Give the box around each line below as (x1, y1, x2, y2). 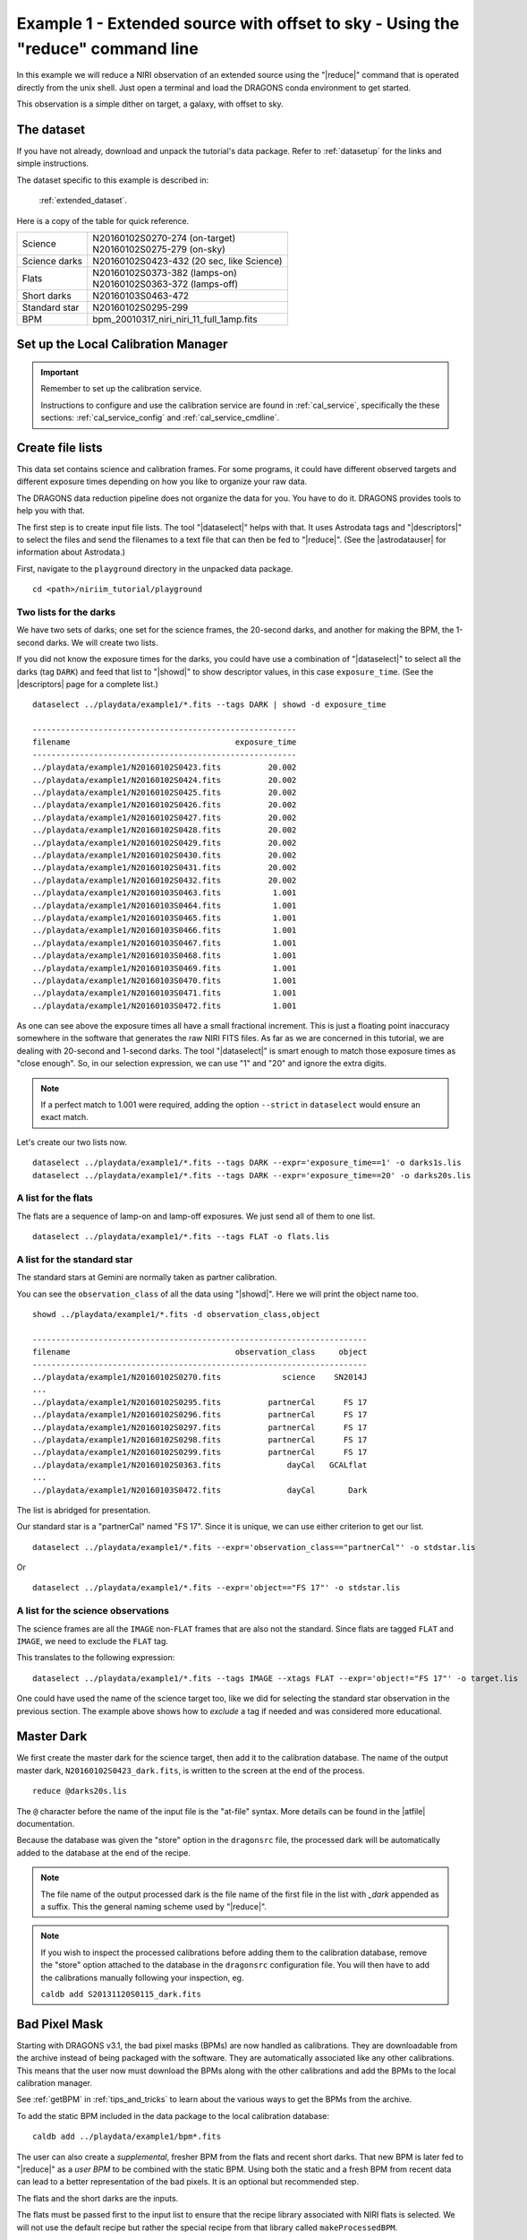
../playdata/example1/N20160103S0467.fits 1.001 (32, 937, 297, 948)
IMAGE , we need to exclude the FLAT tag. (16, 1635, 169, 1646)
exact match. (40, 1112, 89, 1123)
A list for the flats (16, 1192, 94, 1204)
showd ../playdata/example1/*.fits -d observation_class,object (32, 1309, 321, 1320)
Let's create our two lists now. (16, 1136, 127, 1147)
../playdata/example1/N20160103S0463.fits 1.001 (32, 888, 297, 898)
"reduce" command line (16, 39, 199, 58)
